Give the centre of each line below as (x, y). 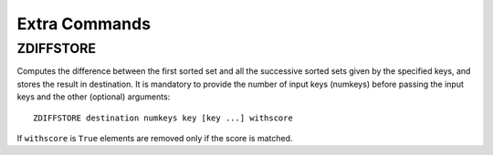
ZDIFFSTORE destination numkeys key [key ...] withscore (163, 118)
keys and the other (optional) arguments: (94, 97)
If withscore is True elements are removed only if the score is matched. (155, 138)
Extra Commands (84, 24)
